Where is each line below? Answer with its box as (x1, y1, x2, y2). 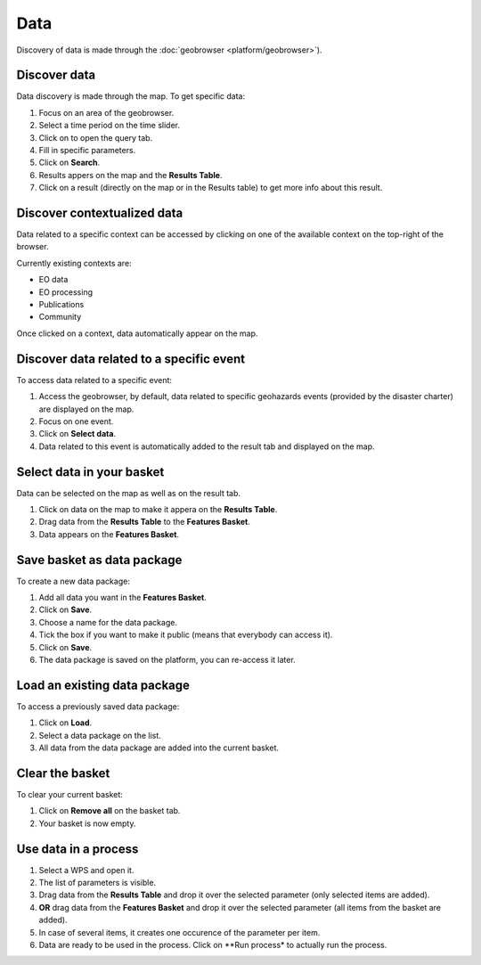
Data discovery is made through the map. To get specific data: (16, 91, 245, 102)
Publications (38, 299, 85, 310)
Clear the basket (16, 765, 110, 781)
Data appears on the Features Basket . (38, 528, 180, 539)
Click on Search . (38, 157, 101, 168)
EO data (38, 274, 69, 285)
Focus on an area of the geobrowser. (38, 107, 175, 118)
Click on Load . (38, 717, 93, 728)
